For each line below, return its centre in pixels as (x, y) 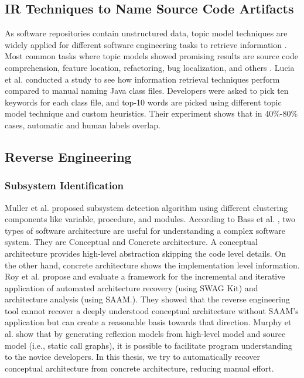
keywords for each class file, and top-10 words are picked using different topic (143, 102)
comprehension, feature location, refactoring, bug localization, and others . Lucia (150, 67)
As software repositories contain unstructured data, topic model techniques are (146, 33)
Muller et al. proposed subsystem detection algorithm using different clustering (146, 207)
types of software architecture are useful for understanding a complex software (145, 230)
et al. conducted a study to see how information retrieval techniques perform (142, 79)
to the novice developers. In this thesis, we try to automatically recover (132, 357)
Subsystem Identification (64, 185)
